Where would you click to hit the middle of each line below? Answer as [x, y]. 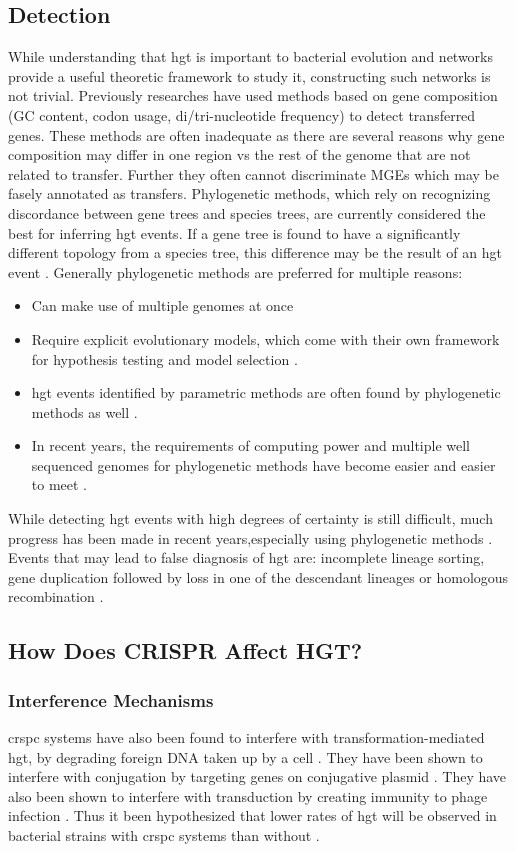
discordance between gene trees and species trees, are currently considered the [247, 212]
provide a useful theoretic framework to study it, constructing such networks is [249, 75]
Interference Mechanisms [111, 699]
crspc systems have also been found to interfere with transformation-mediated [246, 737]
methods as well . [84, 411]
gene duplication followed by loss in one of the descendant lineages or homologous [258, 576]
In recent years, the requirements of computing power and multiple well [251, 445]
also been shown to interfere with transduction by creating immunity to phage [248, 795]
